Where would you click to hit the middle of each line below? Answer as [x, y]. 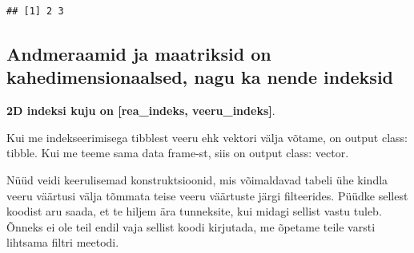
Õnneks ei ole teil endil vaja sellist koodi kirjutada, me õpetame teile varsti [191, 226]
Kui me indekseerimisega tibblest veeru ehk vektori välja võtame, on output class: [207, 137]
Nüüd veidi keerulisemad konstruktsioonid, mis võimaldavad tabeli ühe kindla [197, 179]
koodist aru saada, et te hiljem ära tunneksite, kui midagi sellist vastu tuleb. [194, 211]
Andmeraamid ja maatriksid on [139, 53]
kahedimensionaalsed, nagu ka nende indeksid [200, 77]
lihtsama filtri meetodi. [63, 242]
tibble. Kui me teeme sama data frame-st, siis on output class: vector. [178, 153]
